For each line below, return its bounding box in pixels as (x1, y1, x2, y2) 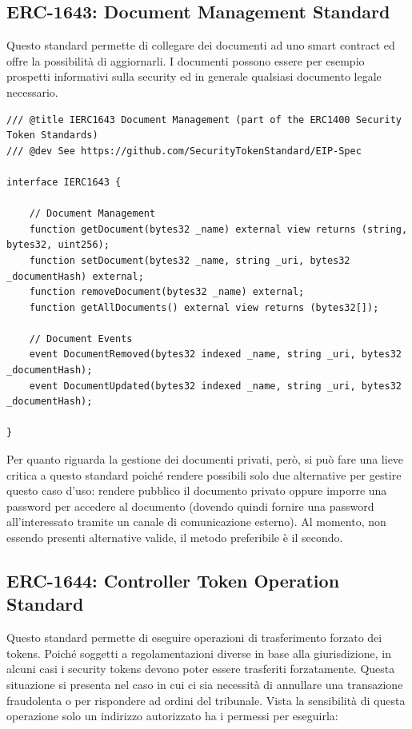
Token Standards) (6, 129, 98, 141)
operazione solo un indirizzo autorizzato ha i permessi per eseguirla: (6, 707, 338, 724)
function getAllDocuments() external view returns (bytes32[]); (29, 301, 379, 313)
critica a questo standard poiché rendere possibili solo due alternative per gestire (6, 466, 402, 483)
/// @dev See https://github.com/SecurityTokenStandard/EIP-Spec (6, 145, 362, 157)
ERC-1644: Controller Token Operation (6, 568, 340, 592)
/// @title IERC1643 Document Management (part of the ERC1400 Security (6, 114, 402, 125)
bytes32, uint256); (6, 239, 110, 251)
